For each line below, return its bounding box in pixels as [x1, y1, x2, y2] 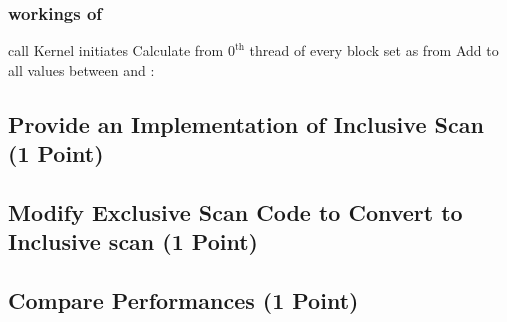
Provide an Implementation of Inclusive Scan [8, 108, 484, 139]
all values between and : [8, 59, 155, 80]
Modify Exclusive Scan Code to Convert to [8, 196, 463, 227]
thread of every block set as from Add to [249, 40, 499, 61]
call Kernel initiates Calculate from [8, 40, 224, 61]
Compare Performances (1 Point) [8, 285, 359, 316]
